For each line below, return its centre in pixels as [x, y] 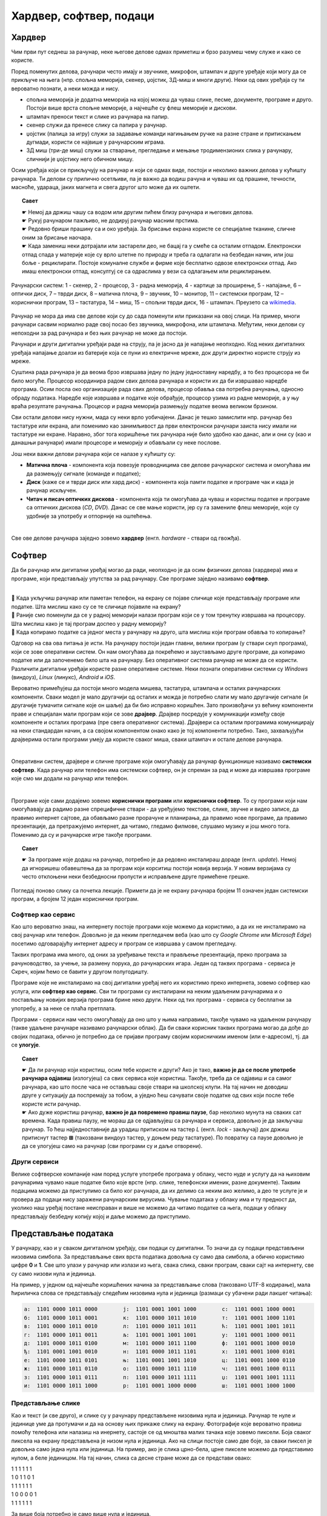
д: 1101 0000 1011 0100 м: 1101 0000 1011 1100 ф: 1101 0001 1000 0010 [160, 1343]
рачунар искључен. [52, 491]
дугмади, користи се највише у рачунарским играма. [96, 142]
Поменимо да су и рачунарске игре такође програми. [81, 834]
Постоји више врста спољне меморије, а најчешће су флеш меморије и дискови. [132, 108]
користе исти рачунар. [51, 1104]
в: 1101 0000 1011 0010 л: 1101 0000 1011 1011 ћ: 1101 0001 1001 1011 [160, 1326]
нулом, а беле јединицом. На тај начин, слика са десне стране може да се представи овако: [131, 1458]
